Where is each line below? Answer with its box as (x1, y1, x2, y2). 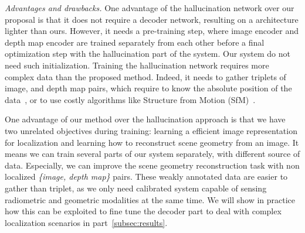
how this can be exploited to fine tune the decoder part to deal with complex (5, 205, 282, 217)
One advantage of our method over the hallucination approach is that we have (5, 113, 286, 125)
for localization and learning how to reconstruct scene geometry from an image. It (5, 136, 299, 148)
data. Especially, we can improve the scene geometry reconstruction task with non (5, 159, 300, 171)
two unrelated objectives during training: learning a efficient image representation (5, 124, 297, 136)
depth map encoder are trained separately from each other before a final (5, 36, 265, 48)
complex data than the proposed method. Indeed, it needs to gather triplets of (5, 70, 286, 83)
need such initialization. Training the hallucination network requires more (5, 59, 269, 71)
